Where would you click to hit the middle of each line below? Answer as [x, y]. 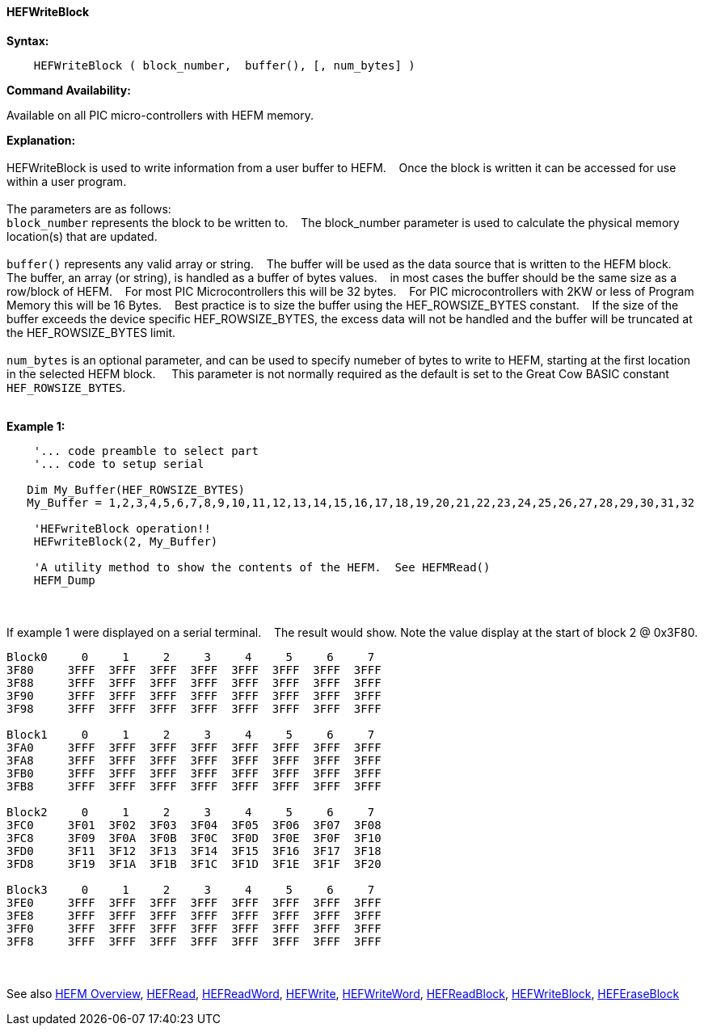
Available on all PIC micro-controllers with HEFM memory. [160, 115]
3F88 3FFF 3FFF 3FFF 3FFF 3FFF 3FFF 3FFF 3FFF [194, 682]
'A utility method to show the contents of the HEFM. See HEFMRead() [262, 567]
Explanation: [41, 140]
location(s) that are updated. [82, 236]
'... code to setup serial [119, 463]
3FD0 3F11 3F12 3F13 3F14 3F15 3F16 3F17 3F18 [194, 851]
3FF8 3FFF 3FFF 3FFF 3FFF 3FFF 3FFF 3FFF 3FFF [194, 941]
